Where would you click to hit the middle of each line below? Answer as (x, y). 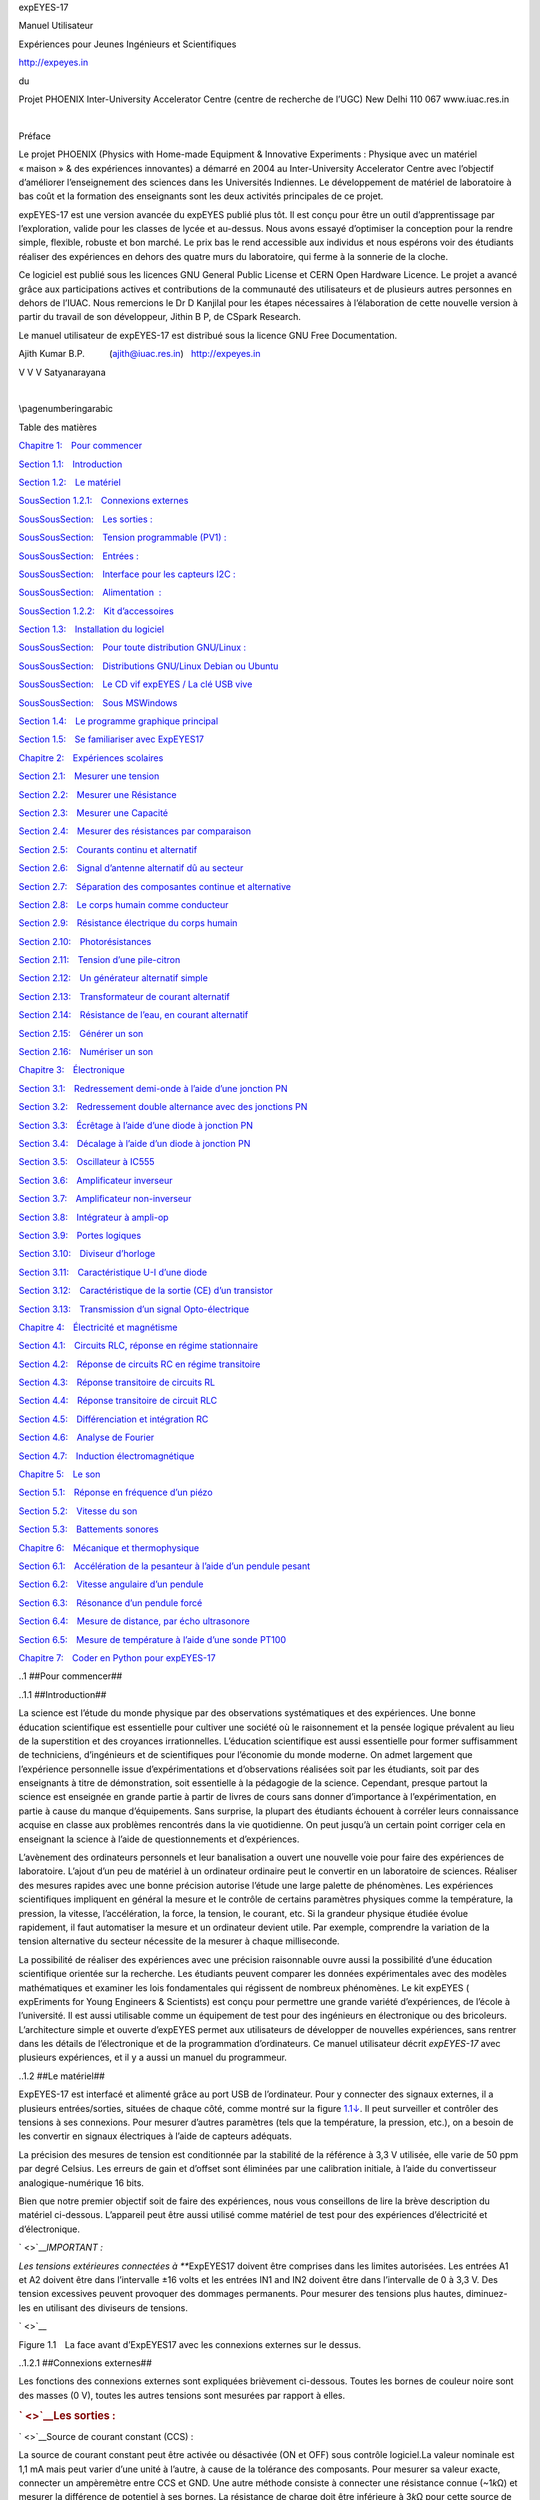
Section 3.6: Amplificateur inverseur (95, 1180)
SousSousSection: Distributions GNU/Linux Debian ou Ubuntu (148, 666)
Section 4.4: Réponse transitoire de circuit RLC (118, 1401)
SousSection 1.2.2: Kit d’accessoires (96, 611)
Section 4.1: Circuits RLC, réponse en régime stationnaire (138, 1346)
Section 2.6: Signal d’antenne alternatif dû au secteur (131, 868)
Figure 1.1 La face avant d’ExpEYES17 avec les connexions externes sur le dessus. (190, 2344)
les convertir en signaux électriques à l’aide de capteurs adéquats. (155, 2136)
